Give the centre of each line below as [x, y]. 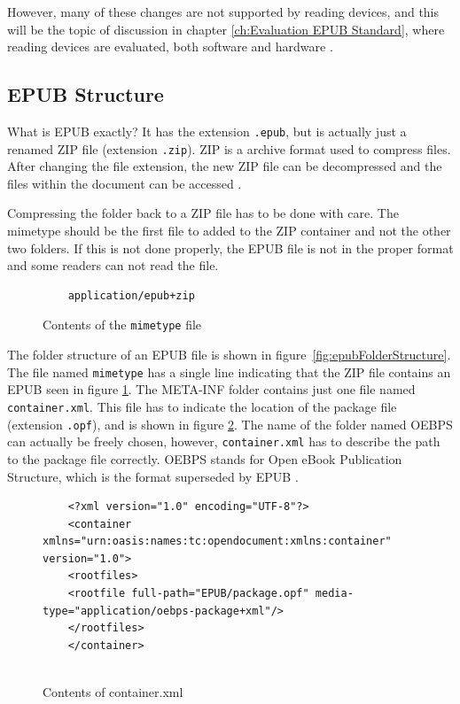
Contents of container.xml [113, 692]
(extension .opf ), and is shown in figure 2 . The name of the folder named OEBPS [230, 424]
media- [334, 594]
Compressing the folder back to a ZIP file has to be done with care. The [203, 213]
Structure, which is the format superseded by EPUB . [153, 476]
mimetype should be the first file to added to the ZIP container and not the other [229, 231]
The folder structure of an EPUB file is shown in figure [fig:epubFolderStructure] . [229, 355]
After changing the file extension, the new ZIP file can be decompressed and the [225, 166]
